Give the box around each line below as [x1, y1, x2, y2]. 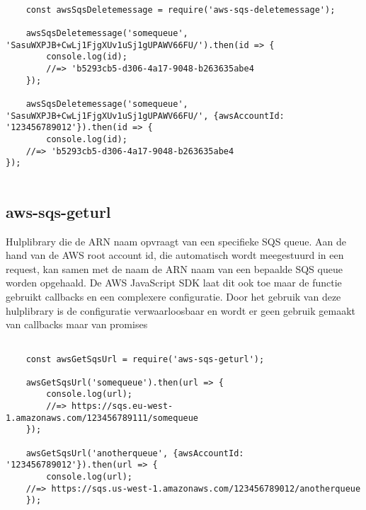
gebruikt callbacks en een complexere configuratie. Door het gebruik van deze [6, 289, 341, 304]
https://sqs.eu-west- [72, 401, 173, 412]
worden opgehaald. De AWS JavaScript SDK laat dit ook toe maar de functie [6, 275, 342, 290]
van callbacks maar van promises [6, 317, 148, 332]
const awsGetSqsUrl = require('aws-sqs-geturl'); [25, 354, 265, 364]
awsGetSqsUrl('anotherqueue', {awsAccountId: [25, 448, 244, 458]
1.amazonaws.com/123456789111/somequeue [6, 412, 199, 423]
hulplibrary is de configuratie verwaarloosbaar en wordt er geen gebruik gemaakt [6, 303, 356, 318]
